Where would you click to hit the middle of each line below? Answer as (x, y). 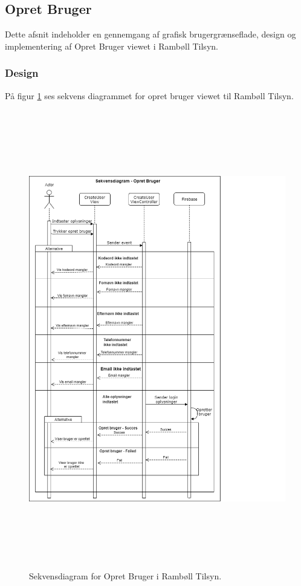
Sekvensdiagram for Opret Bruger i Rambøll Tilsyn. (125, 575)
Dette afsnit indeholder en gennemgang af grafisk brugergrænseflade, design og (150, 34)
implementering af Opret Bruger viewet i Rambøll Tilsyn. (112, 46)
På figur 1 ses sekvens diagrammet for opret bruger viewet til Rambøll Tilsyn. (149, 95)
